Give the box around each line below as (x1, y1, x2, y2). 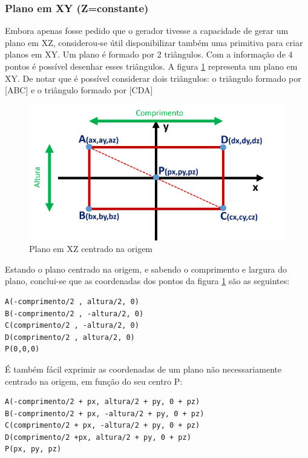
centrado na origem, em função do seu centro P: (5, 374, 183, 387)
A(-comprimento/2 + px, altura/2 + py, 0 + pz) (5, 397, 200, 407)
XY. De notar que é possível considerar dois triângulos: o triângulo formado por (5, 71, 301, 84)
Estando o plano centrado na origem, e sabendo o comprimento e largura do (5, 262, 287, 275)
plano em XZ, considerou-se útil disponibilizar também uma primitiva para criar (5, 36, 303, 48)
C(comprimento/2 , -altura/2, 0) (5, 321, 139, 330)
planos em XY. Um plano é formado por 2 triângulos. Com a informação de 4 (5, 48, 293, 61)
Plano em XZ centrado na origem (29, 242, 153, 255)
